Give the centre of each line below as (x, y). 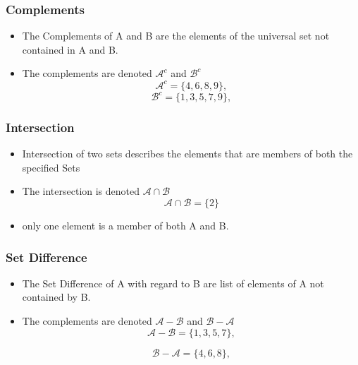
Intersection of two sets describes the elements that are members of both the (187, 154)
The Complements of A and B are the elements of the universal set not (176, 36)
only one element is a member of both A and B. (125, 225)
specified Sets (51, 167)
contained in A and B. (70, 49)
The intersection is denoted (81, 191)
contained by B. (56, 297)
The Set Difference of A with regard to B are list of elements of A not (173, 283)
